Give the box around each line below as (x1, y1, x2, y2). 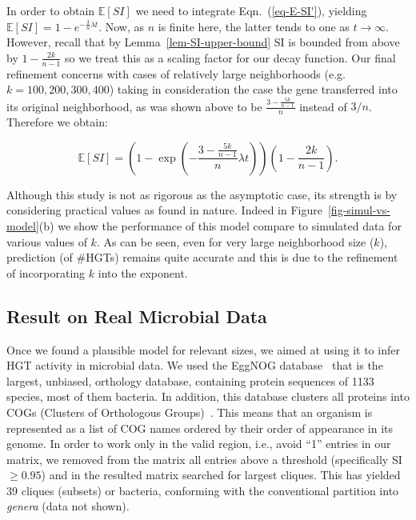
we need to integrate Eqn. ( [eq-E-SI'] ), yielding (135, 2, 367, 18)
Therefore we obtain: (6, 114, 108, 130)
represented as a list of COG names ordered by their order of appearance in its (6, 419, 393, 436)
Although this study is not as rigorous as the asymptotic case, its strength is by (6, 186, 398, 202)
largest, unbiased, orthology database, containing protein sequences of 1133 (6, 372, 374, 389)
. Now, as (98, 18, 145, 34)
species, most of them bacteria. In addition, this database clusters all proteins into (6, 388, 410, 405)
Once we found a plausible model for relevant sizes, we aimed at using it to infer (6, 341, 400, 358)
